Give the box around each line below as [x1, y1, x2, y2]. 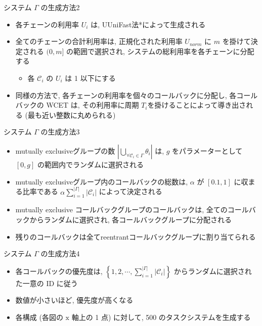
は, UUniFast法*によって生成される [91, 19, 206, 29]
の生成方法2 [40, 2, 80, 12]
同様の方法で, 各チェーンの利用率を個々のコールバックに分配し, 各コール [15, 89, 258, 100]
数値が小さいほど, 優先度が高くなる [15, 295, 134, 305]
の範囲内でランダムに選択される [37, 159, 144, 169]
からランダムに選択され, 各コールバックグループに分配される [29, 214, 232, 224]
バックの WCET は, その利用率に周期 [15, 100, 139, 110]
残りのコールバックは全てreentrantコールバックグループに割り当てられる [15, 231, 256, 242]
